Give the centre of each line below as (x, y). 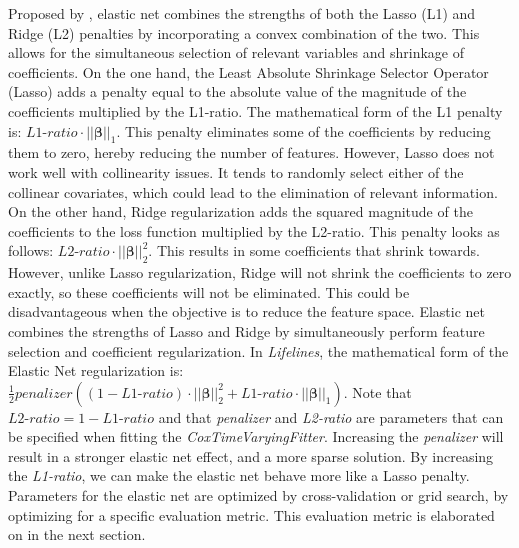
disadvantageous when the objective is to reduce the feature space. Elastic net (247, 311)
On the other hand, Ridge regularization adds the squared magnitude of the (240, 211)
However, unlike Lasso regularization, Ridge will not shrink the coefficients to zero (260, 272)
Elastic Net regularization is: (96, 370)
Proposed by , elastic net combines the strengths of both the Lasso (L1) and (242, 13)
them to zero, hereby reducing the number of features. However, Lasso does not (251, 152)
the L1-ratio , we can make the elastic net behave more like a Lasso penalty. (239, 475)
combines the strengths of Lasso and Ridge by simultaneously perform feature (246, 330)
